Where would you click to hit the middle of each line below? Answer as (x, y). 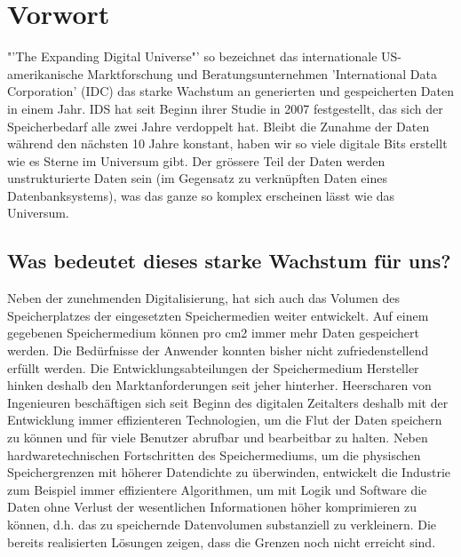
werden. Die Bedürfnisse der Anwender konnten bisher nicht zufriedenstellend (218, 350)
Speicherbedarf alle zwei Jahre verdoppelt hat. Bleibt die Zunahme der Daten (219, 126)
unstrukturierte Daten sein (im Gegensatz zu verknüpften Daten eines (197, 178)
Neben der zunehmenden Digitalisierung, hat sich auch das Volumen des (203, 298)
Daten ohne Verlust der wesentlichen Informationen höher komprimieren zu (212, 507)
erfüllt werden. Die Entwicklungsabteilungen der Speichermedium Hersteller (213, 367)
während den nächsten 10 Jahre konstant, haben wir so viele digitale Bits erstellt (227, 143)
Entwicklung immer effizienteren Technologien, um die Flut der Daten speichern (225, 420)
